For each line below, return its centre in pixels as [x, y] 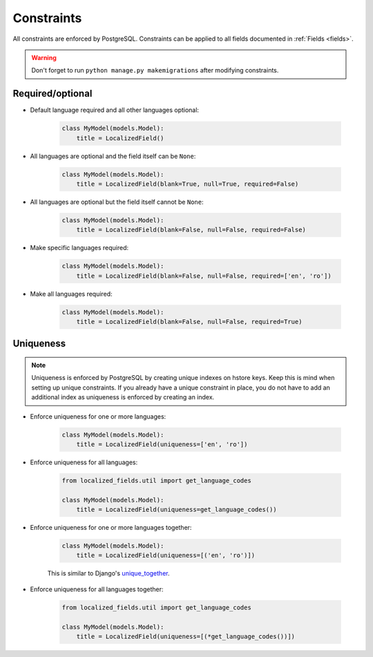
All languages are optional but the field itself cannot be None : [117, 202]
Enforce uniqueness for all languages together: [97, 589]
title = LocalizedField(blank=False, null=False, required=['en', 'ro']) [204, 276]
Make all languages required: [71, 294]
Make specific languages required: [79, 248]
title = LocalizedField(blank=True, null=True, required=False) [188, 184]
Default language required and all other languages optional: [115, 110]
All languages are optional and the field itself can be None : [113, 156]
